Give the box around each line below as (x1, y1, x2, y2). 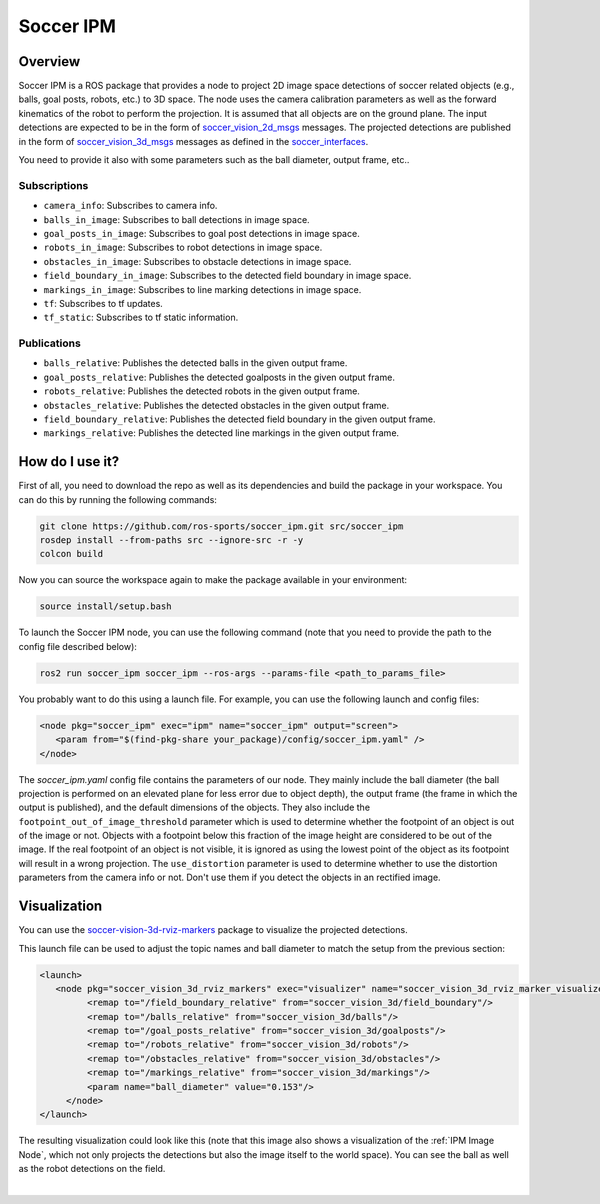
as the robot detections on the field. (18, 1163, 166, 1175)
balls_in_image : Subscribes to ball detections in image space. (43, 213, 310, 225)
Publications (18, 336, 82, 350)
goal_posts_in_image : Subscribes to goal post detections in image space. (43, 227, 360, 239)
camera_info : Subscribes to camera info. (43, 200, 218, 212)
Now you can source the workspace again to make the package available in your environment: (18, 574, 408, 586)
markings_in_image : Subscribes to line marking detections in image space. (43, 283, 362, 295)
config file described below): (18, 640, 137, 652)
